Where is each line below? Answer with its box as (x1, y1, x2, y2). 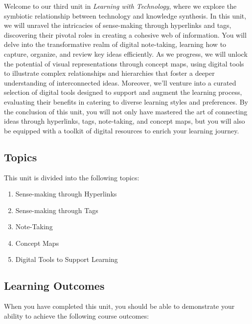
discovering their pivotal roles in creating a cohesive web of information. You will (4, 29, 247, 40)
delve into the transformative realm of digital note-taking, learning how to (4, 39, 227, 49)
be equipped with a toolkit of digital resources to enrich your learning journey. (4, 125, 239, 135)
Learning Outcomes (4, 278, 105, 293)
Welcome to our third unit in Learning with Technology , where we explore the (4, 1, 237, 11)
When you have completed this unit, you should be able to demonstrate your (4, 301, 235, 311)
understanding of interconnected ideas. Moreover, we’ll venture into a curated (4, 77, 236, 87)
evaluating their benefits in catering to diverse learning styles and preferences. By (4, 96, 248, 107)
